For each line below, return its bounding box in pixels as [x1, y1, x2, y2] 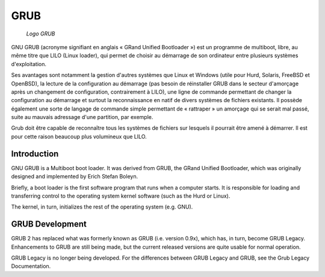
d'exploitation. [11, 60, 46, 67]
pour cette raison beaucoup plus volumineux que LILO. [11, 133, 147, 140]
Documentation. [11, 263, 51, 270]
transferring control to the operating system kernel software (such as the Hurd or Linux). [11, 192, 231, 199]
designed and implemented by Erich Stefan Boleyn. [11, 173, 138, 180]
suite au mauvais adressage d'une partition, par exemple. [11, 114, 153, 121]
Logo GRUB [26, 30, 55, 37]
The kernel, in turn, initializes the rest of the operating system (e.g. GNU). [11, 203, 193, 210]
